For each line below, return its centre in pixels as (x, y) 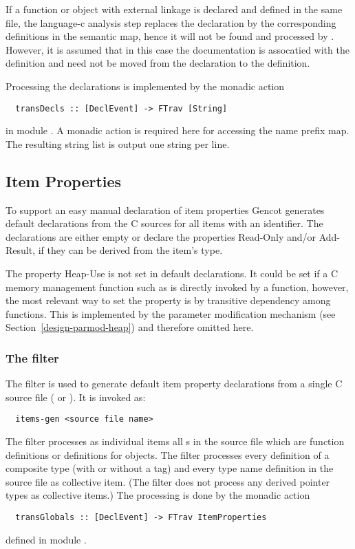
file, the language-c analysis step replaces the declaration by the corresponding (171, 22)
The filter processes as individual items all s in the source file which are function (175, 441)
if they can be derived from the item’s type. (130, 250)
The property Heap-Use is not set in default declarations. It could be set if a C (172, 273)
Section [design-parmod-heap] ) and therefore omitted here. (130, 327)
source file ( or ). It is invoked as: (76, 397)
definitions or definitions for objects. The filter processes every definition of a (168, 454)
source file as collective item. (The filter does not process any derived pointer (168, 481)
